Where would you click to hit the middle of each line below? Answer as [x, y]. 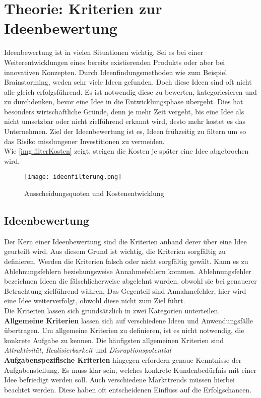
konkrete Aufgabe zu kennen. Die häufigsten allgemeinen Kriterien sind [114, 340]
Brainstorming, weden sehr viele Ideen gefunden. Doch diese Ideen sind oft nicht [128, 82]
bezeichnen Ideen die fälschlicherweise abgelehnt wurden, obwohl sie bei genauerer [130, 281]
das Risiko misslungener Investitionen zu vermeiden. [84, 141]
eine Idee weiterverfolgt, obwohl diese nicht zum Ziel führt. [95, 301]
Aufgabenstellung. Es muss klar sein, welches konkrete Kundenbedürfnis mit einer [130, 370]
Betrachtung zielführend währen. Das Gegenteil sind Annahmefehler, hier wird [125, 290]
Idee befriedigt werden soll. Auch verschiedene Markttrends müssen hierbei [119, 380]
